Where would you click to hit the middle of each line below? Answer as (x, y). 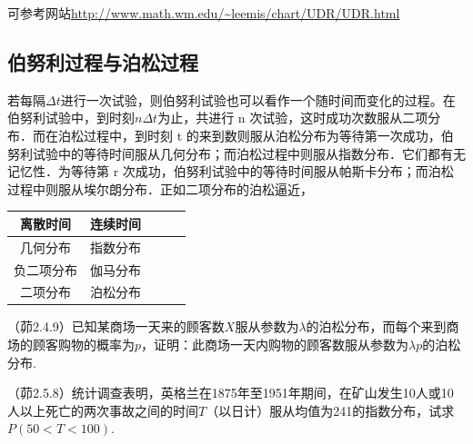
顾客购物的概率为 (83, 345)
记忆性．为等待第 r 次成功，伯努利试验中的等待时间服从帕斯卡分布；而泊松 (231, 171)
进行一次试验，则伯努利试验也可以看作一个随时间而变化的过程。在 (258, 99)
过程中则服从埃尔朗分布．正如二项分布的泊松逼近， (160, 188)
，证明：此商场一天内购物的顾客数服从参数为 (275, 345)
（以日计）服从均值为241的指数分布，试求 (330, 410)
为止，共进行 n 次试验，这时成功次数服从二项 (293, 118)
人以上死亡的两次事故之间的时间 (103, 410)
